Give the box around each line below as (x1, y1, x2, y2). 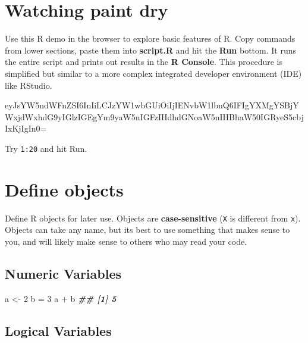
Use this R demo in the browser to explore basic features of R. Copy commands (5, 32, 296, 45)
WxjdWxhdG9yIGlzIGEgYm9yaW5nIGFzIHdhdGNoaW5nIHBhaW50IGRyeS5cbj (5, 110, 304, 123)
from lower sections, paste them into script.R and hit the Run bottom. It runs (5, 43, 296, 56)
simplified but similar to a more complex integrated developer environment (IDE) (5, 67, 302, 79)
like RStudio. (5, 79, 52, 91)
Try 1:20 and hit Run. (5, 142, 87, 154)
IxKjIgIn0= (5, 122, 47, 135)
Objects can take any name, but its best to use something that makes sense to (5, 223, 290, 236)
